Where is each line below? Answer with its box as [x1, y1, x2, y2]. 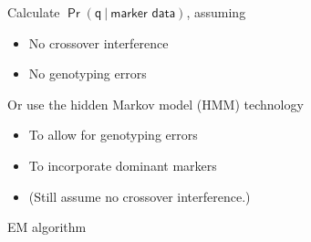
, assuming [186, 3, 246, 21]
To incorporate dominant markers [28, 155, 217, 174]
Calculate [7, 3, 60, 21]
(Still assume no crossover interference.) [28, 186, 251, 205]
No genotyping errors [28, 64, 147, 83]
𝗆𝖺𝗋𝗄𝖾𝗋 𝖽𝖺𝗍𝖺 [110, 7, 176, 20]
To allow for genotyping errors [28, 125, 198, 144]
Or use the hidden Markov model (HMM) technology [7, 94, 304, 113]
